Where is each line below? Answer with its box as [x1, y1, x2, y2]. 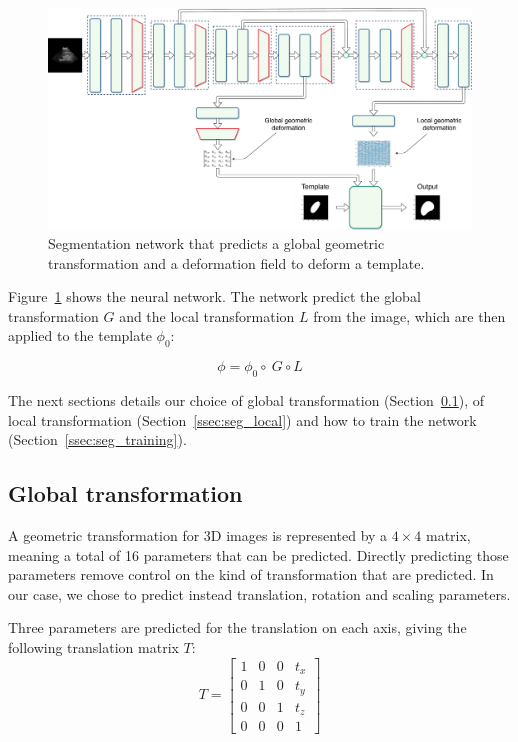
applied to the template [8, 325, 152, 346]
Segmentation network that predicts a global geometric [48, 233, 385, 254]
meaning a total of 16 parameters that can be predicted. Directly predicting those [8, 544, 509, 565]
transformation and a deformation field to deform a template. [48, 252, 425, 273]
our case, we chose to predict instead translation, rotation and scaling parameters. [8, 583, 511, 604]
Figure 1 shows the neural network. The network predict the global [8, 286, 421, 307]
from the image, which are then [313, 305, 506, 326]
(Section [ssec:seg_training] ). [8, 429, 187, 450]
